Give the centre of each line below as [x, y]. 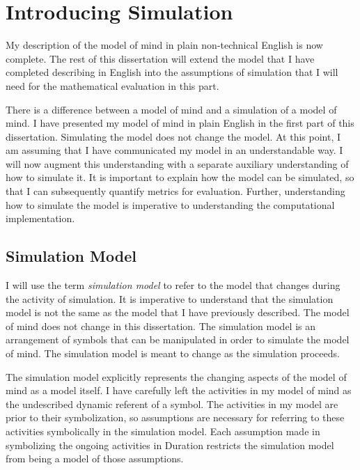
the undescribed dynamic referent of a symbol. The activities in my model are [172, 404]
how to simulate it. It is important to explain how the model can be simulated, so [180, 177]
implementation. [40, 218]
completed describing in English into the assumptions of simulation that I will [172, 72]
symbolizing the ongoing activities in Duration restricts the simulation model [170, 445]
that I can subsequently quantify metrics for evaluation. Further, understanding [175, 191]
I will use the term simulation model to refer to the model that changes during [173, 285]
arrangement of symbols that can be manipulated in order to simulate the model [178, 339]
